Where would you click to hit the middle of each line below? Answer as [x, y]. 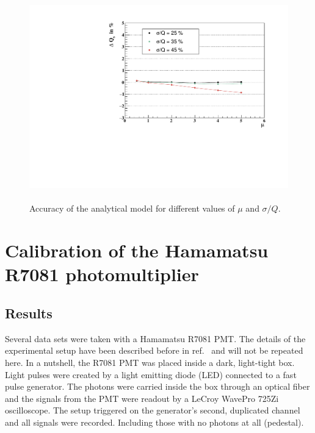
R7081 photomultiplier [102, 274]
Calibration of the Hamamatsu [137, 250]
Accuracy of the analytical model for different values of [132, 208]
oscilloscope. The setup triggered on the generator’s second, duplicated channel [153, 410]
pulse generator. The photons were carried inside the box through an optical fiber [157, 386]
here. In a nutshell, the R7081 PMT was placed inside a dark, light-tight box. [150, 362]
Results [29, 313]
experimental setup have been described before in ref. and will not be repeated [154, 350]
